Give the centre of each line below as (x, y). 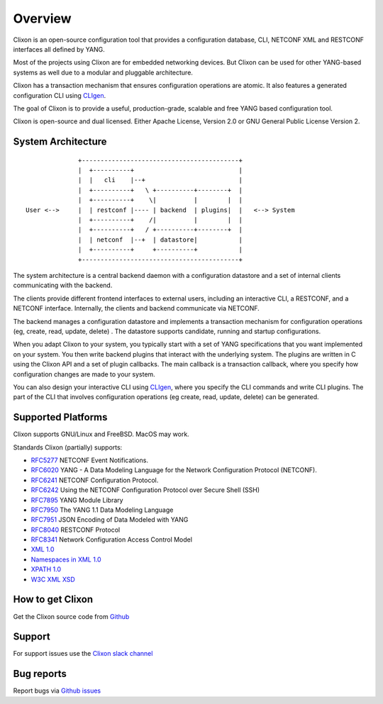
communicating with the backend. (63, 285)
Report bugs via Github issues (57, 691)
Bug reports (40, 674)
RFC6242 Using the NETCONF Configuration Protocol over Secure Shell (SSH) (145, 490)
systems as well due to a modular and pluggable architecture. (103, 72)
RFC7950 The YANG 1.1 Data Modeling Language (102, 510)
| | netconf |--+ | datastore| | (160, 240)
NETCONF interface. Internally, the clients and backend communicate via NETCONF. (137, 308)
